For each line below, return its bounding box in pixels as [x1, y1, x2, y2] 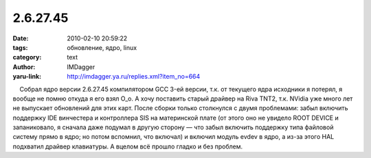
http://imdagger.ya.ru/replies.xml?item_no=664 [67, 73, 201, 81]
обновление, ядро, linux [67, 43, 137, 51]
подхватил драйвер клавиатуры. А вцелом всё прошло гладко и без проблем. [12, 142, 243, 150]
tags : [12, 43, 28, 51]
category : [12, 53, 42, 62]
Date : [12, 34, 29, 42]
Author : [12, 62, 36, 71]
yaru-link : [12, 73, 41, 81]
